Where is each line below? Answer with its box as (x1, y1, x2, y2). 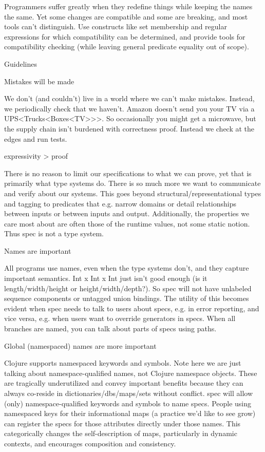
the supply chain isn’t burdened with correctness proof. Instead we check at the (4, 123, 255, 134)
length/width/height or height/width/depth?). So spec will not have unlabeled (4, 282, 252, 293)
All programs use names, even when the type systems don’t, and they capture (4, 262, 249, 273)
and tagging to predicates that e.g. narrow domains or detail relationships (4, 198, 237, 209)
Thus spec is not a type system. (4, 228, 104, 239)
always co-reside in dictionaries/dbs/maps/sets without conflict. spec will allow (4, 388, 253, 398)
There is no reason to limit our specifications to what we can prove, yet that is (4, 167, 252, 178)
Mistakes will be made (4, 76, 74, 86)
